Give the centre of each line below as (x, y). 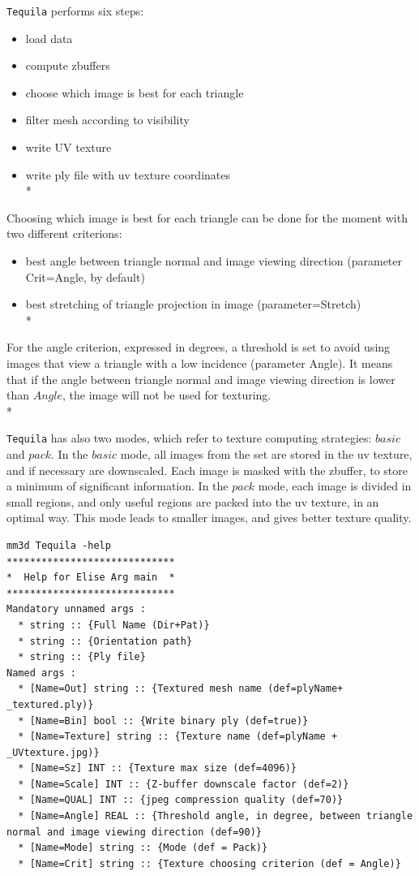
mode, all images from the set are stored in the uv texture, (266, 454)
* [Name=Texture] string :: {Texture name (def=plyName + (178, 737)
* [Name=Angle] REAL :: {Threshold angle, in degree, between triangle (216, 816)
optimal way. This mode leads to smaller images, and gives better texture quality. (209, 518)
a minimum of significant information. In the (118, 486)
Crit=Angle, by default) (85, 276)
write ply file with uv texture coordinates (128, 174)
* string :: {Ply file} (82, 657)
